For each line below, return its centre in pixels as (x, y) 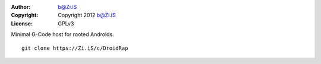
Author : (21, 7)
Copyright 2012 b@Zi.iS (87, 15)
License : (22, 23)
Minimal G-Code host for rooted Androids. (62, 34)
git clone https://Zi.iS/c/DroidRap (75, 48)
